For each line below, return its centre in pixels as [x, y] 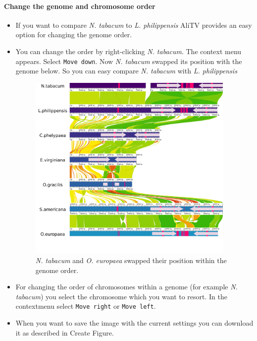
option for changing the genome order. [74, 34]
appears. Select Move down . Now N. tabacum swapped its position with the [129, 61]
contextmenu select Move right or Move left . [86, 306]
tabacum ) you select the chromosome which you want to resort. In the [122, 296]
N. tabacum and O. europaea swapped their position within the [131, 260]
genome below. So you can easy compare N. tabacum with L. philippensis [126, 71]
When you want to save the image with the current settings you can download [134, 323]
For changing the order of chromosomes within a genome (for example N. [127, 287]
